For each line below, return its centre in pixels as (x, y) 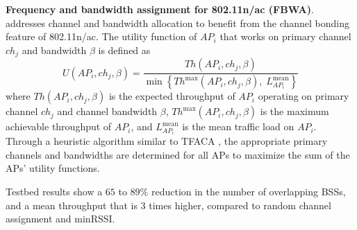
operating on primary (304, 96)
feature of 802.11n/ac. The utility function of (101, 36)
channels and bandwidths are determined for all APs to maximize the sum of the (178, 154)
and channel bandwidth (107, 111)
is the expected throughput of (172, 96)
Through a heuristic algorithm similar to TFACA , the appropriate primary (167, 141)
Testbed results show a (54, 191)
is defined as (124, 50)
